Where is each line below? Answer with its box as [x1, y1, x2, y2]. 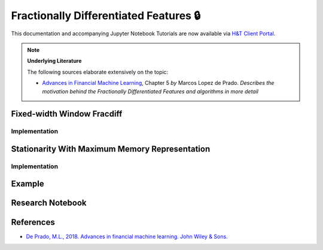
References [11, 217, 55, 227]
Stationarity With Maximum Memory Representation [11, 144, 211, 154]
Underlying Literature [27, 57, 82, 65]
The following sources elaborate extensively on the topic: [27, 68, 169, 75]
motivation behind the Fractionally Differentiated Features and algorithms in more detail [42, 87, 258, 95]
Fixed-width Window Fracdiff [11, 109, 123, 119]
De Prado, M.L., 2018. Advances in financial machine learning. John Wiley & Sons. [26, 233, 228, 240]
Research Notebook [11, 198, 87, 208]
